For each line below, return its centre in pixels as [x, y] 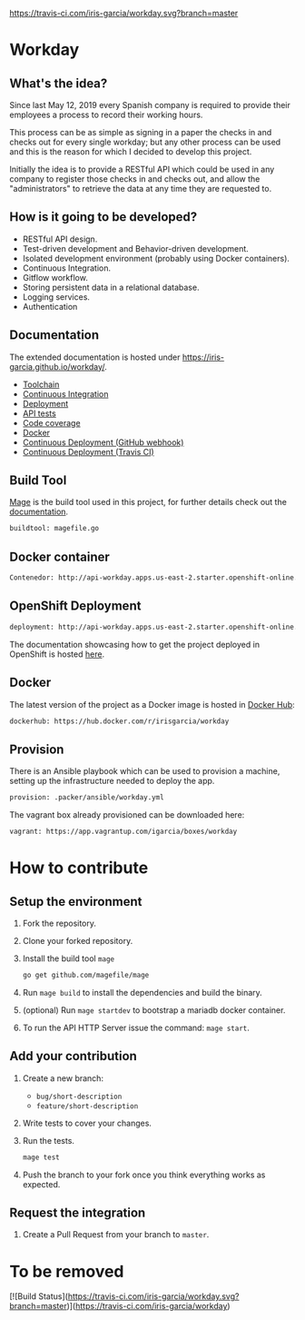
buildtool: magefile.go [54, 529]
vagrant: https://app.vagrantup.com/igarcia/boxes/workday [123, 832]
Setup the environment [76, 902]
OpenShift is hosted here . [57, 654]
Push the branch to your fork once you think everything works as [144, 1175]
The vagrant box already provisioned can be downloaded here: [127, 815]
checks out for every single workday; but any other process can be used [145, 142]
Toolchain [41, 384]
